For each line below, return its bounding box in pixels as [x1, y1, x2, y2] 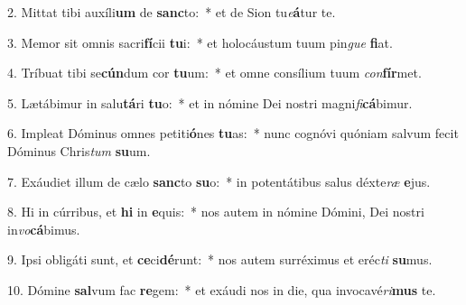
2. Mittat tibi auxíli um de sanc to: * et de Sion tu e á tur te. [7, 3, 336, 21]
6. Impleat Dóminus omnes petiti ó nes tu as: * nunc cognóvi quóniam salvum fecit [7, 124, 459, 143]
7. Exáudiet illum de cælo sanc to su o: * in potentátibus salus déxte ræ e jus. [7, 171, 431, 190]
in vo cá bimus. [7, 219, 80, 238]
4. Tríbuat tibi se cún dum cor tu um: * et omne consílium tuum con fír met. [7, 63, 422, 82]
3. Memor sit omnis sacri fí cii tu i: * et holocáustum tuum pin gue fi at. [7, 32, 393, 51]
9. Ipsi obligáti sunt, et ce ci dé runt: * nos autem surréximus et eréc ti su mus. [7, 250, 433, 269]
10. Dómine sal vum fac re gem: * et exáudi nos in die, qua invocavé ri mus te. [7, 280, 436, 299]
